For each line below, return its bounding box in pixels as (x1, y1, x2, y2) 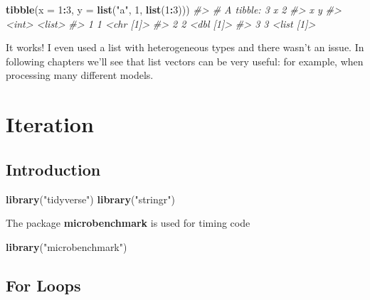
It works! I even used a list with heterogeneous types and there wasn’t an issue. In (6, 40, 364, 55)
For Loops (6, 274, 81, 296)
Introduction (6, 158, 101, 180)
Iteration (6, 109, 94, 139)
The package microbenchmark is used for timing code (6, 215, 250, 230)
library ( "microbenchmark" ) (6, 239, 127, 254)
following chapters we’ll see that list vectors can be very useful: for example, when (6, 53, 364, 68)
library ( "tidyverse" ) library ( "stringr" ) (6, 191, 175, 206)
